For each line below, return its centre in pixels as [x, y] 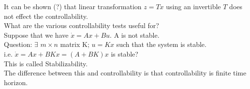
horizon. [16, 82]
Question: [18, 44]
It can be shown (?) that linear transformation [73, 6]
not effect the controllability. [46, 16]
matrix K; [75, 44]
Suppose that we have [36, 35]
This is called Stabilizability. [46, 63]
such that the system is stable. [161, 44]
